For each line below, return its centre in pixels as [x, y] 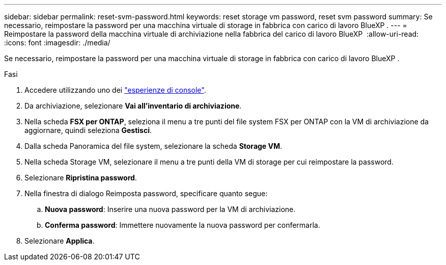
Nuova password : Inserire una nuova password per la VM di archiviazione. [170, 209]
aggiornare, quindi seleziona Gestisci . [88, 130]
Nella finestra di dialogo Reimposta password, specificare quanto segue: [146, 193]
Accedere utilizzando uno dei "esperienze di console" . [115, 90]
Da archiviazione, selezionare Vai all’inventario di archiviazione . [133, 106]
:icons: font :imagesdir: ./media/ [57, 43]
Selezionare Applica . [60, 241]
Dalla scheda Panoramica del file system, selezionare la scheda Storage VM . [154, 146]
